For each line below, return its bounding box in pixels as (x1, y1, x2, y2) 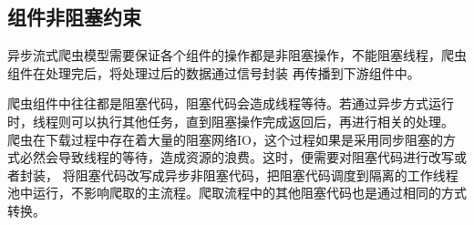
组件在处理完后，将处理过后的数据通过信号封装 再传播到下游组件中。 (7, 63, 420, 82)
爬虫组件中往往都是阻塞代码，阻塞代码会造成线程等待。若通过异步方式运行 (7, 94, 454, 113)
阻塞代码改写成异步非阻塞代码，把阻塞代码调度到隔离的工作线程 (75, 165, 459, 184)
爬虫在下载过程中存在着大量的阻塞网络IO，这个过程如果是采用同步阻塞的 (7, 129, 443, 148)
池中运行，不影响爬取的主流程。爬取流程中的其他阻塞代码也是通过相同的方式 (7, 183, 467, 202)
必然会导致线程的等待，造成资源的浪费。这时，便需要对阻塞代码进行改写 (19, 148, 454, 167)
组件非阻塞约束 (7, 3, 141, 31)
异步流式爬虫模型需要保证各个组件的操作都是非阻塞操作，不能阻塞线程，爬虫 (7, 46, 467, 65)
